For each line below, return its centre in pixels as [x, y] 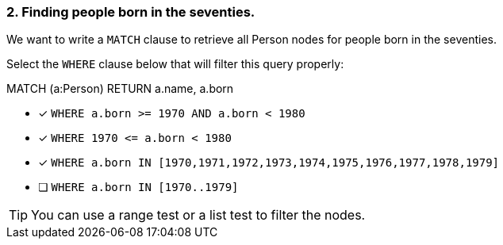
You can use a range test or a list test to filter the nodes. [198, 215]
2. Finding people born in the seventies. [131, 12]
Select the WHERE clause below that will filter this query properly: [175, 64]
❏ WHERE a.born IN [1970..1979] [138, 187]
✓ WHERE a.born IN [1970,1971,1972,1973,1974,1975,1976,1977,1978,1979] [269, 163]
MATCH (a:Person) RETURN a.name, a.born [120, 89]
